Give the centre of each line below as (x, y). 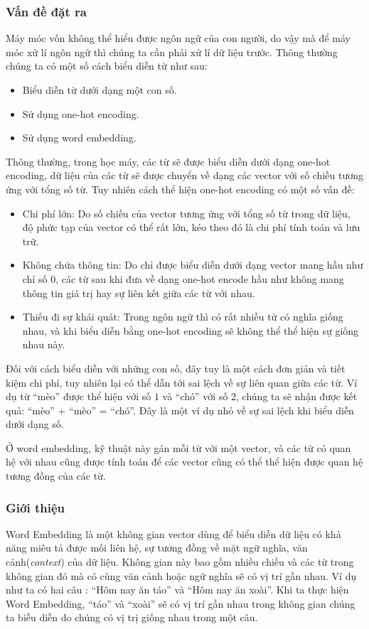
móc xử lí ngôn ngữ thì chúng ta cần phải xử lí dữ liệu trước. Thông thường (172, 52)
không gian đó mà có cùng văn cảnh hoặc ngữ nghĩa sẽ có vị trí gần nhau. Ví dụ (181, 575)
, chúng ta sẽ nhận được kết (297, 396)
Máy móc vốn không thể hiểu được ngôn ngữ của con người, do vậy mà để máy (178, 38)
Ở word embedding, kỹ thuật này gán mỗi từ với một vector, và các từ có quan (178, 447)
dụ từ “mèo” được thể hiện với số (79, 396)
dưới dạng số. (35, 424)
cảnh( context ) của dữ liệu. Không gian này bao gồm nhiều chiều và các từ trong (180, 562)
